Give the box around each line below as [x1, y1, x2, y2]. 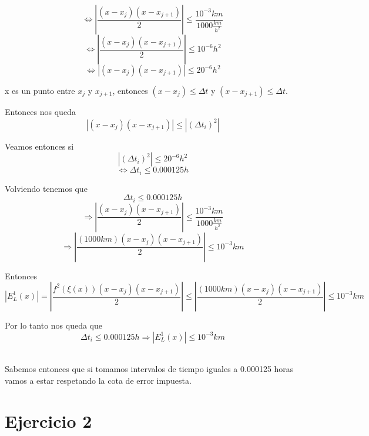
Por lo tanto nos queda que [5, 319, 102, 332]
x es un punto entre [5, 85, 75, 96]
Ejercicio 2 [5, 408, 92, 432]
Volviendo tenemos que [5, 182, 88, 194]
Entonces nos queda [5, 106, 76, 117]
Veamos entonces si [5, 140, 74, 152]
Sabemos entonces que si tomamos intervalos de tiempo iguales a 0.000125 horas [5, 363, 294, 375]
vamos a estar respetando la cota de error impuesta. [5, 374, 192, 387]
